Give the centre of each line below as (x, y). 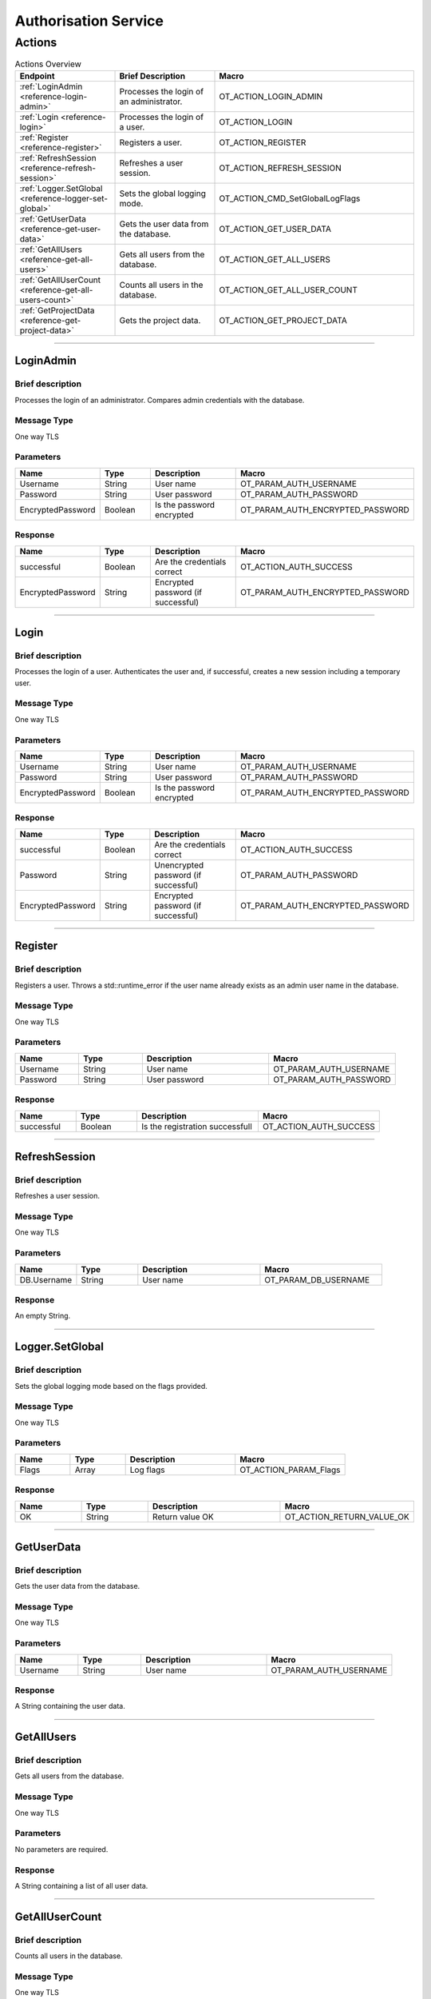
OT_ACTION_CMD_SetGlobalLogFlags (290, 198)
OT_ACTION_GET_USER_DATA (275, 229)
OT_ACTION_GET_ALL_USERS (275, 259)
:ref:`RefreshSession (58, 158)
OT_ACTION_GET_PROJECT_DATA (283, 320)
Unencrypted (179, 865)
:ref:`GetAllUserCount (60, 280)
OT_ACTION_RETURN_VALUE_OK (347, 1517)
